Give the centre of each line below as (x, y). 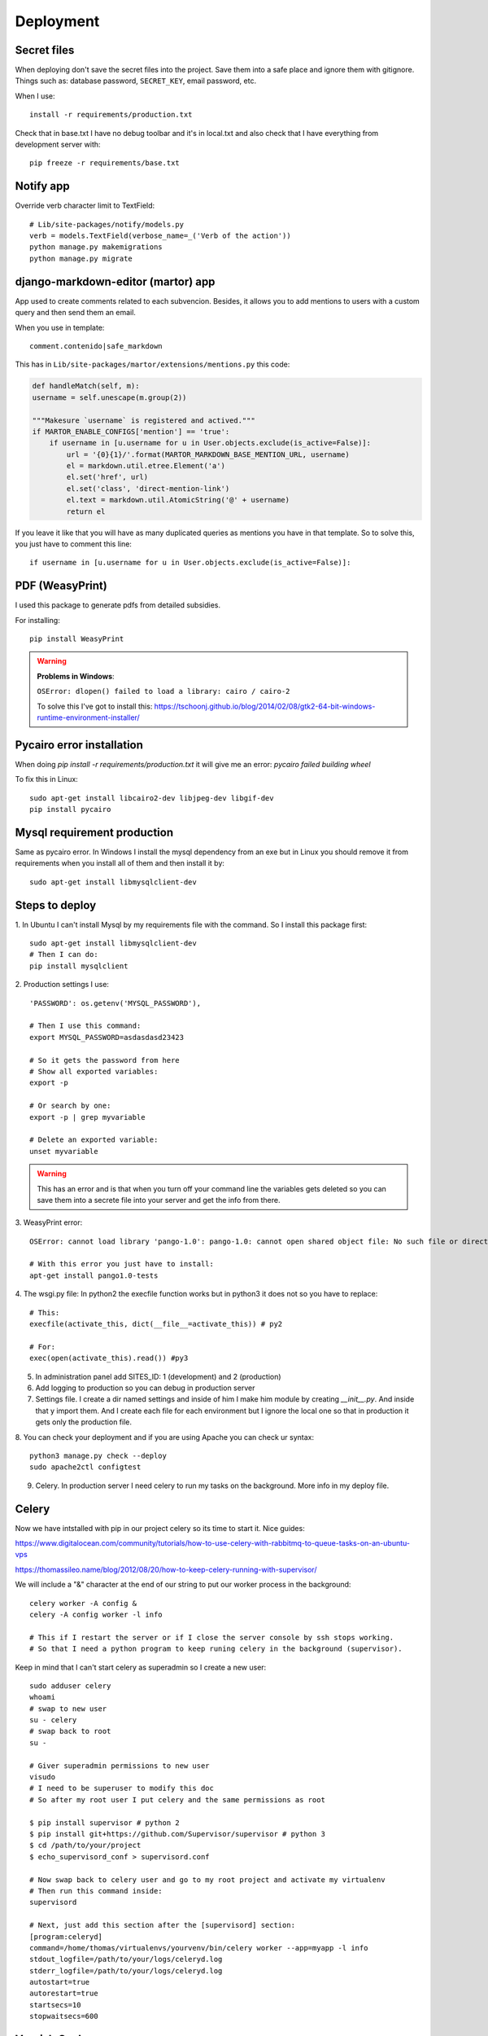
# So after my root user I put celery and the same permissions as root (177, 1799)
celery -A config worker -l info (96, 1614)
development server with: (58, 145)
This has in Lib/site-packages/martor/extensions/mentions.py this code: (152, 364)
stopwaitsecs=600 (64, 2016)
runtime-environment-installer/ (88, 717)
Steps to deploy (56, 905)
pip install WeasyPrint (77, 639)
